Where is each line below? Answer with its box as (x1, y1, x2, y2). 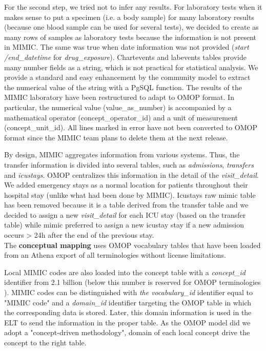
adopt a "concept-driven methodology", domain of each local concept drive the (4, 327, 250, 338)
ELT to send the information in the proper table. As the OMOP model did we (4, 317, 251, 327)
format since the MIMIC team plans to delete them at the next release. (4, 132, 228, 142)
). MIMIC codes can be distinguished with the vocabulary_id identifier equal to (4, 287, 253, 298)
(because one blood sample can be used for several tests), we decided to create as (4, 22, 259, 32)
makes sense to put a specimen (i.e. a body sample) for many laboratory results (4, 11, 254, 22)
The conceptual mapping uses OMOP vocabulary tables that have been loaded (4, 239, 261, 250)
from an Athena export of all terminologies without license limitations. (4, 250, 226, 260)
